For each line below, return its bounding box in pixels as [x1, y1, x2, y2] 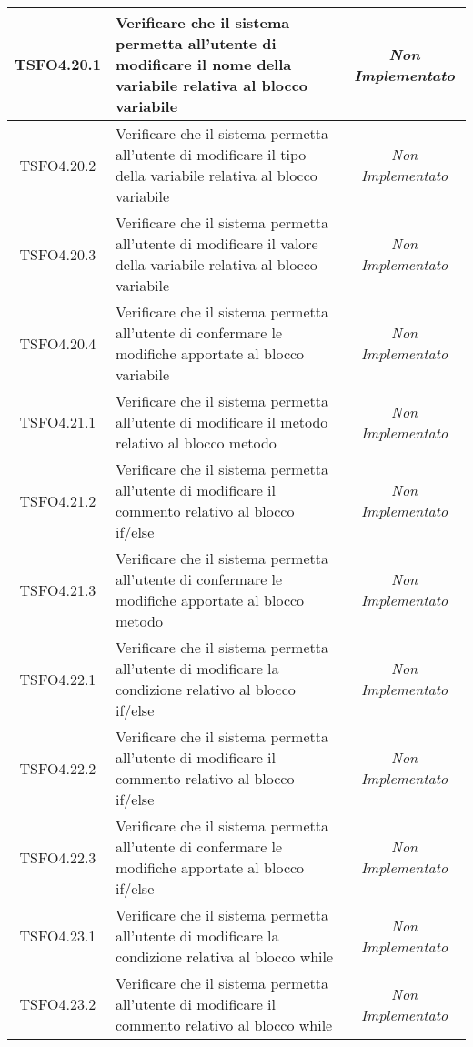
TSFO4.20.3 [19, 243, 96, 265]
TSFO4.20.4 [19, 332, 96, 354]
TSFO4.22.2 [19, 757, 96, 779]
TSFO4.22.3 [19, 846, 96, 868]
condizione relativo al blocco [115, 679, 296, 700]
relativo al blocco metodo [115, 432, 277, 453]
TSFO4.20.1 [15, 54, 101, 75]
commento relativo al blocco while [115, 1014, 333, 1035]
